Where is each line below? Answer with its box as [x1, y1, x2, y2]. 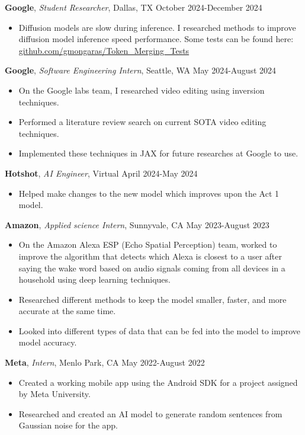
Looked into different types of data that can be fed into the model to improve [18, 324, 300, 337]
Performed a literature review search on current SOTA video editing [18, 116, 267, 128]
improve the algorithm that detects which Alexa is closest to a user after [18, 250, 282, 262]
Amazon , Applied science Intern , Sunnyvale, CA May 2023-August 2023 [5, 218, 269, 231]
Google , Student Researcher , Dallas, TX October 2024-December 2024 [5, 1, 262, 13]
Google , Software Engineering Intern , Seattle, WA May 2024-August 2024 [5, 64, 277, 76]
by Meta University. [18, 388, 91, 400]
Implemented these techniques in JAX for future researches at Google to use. [18, 147, 298, 159]
